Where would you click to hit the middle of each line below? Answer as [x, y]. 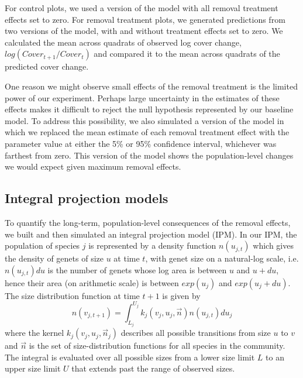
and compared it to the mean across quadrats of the [187, 54]
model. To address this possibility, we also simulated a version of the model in [144, 120]
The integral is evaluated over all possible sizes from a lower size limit [130, 357]
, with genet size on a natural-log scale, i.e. [222, 258]
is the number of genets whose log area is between [137, 269]
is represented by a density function [152, 245]
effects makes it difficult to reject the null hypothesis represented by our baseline [149, 109]
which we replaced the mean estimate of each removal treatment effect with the [147, 132]
